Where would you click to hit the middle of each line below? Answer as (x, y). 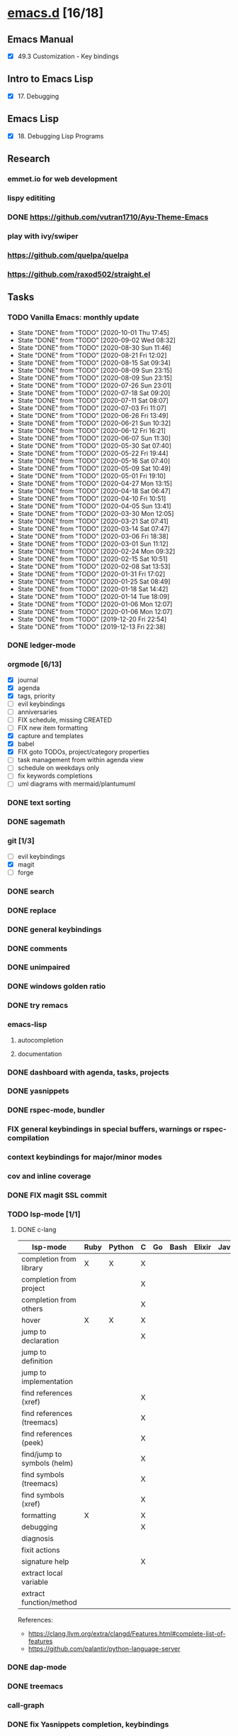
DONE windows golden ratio (57, 987)
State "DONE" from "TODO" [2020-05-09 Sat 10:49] (94, 468)
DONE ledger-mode (42, 645)
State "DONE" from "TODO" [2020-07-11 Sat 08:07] (93, 401)
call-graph (26, 1705)
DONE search (31, 891)
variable (34, 1582)
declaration (40, 1341)
